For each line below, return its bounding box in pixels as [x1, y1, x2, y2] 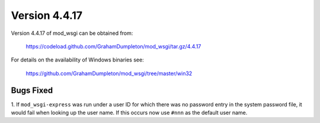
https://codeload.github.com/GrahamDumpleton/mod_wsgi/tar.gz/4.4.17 [25, 43, 201, 50]
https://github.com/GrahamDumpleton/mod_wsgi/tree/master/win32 [25, 70, 193, 77]
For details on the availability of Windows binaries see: [11, 56, 145, 63]
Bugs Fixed [11, 85, 53, 95]
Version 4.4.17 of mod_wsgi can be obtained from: [11, 30, 133, 37]
